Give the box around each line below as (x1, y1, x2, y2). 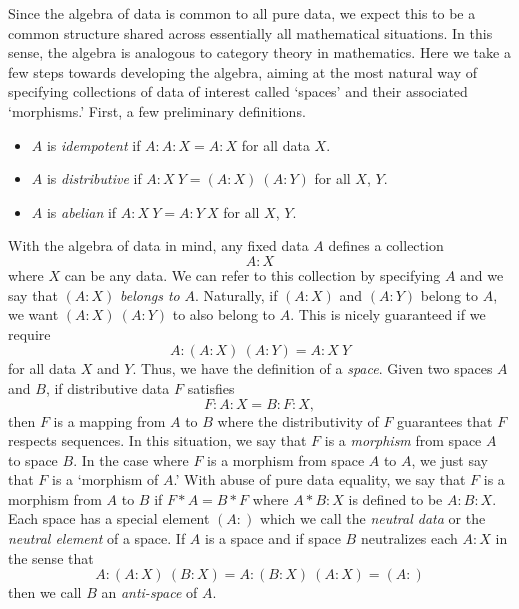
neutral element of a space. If (8, 528, 186, 549)
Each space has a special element (8, 508, 210, 529)
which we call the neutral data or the (259, 508, 486, 529)
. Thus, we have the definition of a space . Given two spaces (132, 358, 493, 379)
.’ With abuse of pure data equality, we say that (173, 469, 466, 490)
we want (8, 304, 59, 325)
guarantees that (397, 410, 493, 431)
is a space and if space (205, 528, 341, 549)
